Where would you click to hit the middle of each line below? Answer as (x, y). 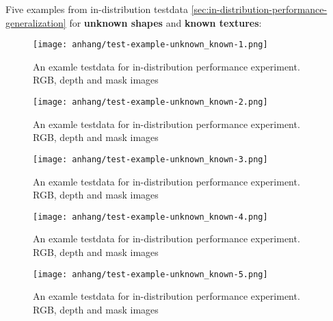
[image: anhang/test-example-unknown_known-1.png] (150, 45)
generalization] (36, 22)
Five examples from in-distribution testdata (97, 9)
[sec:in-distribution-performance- (259, 9)
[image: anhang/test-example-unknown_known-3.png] (150, 159)
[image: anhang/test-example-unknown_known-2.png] (150, 102)
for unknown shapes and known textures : (165, 22)
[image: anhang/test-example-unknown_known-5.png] (150, 274)
